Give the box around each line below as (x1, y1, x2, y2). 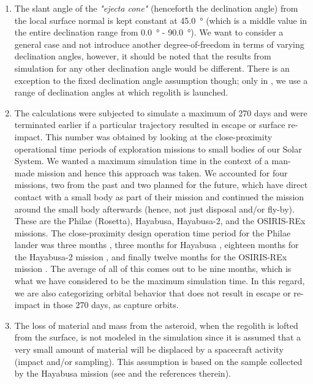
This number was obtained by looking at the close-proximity (45, 130, 273, 143)
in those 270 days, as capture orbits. (43, 298, 179, 311)
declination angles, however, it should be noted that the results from (14, 50, 271, 62)
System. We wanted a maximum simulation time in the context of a (14, 154, 269, 167)
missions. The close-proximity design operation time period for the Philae (14, 226, 291, 239)
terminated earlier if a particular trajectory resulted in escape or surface (14, 118, 285, 131)
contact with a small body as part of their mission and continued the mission (14, 190, 304, 203)
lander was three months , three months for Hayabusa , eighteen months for (14, 238, 299, 251)
